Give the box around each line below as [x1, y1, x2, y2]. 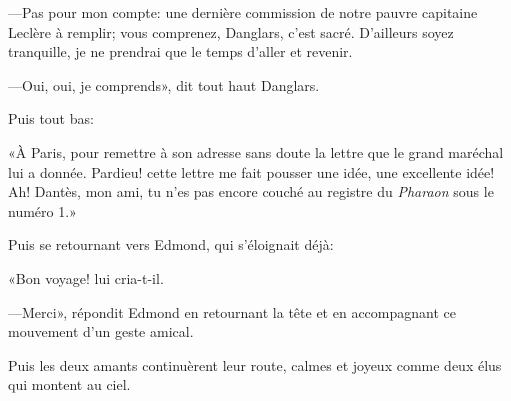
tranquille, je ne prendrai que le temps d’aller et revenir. [8, 41, 353, 62]
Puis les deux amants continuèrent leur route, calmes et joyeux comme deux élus [8, 354, 502, 375]
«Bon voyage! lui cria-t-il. [8, 267, 164, 288]
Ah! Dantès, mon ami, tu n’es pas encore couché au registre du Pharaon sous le [8, 181, 494, 202]
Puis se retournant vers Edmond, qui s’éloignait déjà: [8, 234, 334, 255]
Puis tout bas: [8, 108, 94, 129]
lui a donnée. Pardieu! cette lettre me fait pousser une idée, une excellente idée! [8, 161, 495, 182]
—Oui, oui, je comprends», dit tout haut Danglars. [8, 74, 320, 95]
